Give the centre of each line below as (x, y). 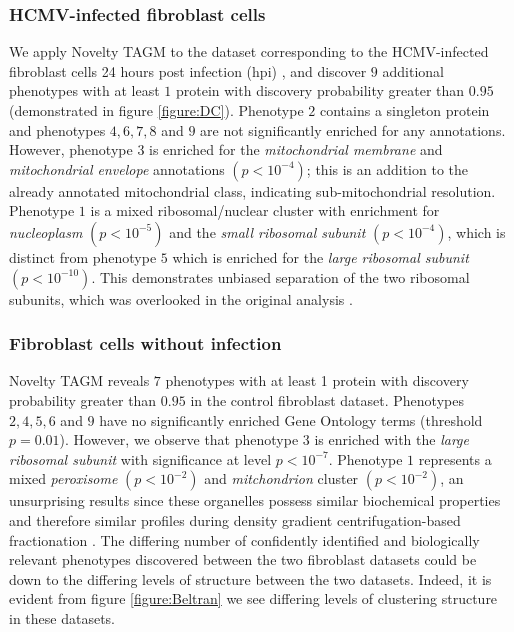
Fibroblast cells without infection (145, 343)
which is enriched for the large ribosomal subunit (320, 256)
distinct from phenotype (83, 256)
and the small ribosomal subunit (267, 231)
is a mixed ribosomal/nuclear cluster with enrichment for (265, 210)
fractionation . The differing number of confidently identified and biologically (244, 539)
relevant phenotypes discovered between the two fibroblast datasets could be (243, 559)
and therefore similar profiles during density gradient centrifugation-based (235, 519)
